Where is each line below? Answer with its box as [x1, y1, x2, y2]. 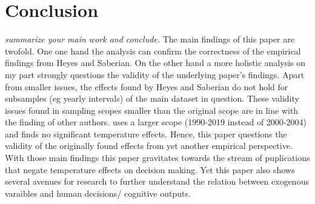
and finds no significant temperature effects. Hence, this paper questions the [5, 127, 287, 140]
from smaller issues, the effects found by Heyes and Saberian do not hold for [5, 80, 288, 93]
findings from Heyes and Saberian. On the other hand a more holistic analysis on [5, 56, 306, 69]
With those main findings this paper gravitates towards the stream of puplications [5, 151, 310, 164]
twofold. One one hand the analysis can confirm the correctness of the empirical [5, 44, 301, 57]
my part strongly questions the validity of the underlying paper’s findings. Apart [5, 68, 305, 81]
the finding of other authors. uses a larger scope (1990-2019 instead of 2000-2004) [5, 116, 307, 128]
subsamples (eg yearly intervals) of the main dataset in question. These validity [5, 92, 299, 105]
